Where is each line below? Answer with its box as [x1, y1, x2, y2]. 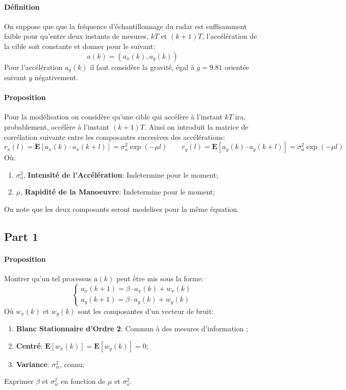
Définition [4, 1, 40, 12]
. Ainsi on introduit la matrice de [144, 121, 249, 132]
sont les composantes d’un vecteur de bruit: [78, 305, 214, 316]
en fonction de [61, 376, 106, 386]
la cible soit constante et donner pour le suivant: [4, 40, 155, 51]
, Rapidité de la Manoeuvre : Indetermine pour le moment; [20, 186, 215, 197]
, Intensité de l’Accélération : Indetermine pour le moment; [23, 169, 218, 180]
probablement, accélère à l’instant [4, 121, 110, 132]
